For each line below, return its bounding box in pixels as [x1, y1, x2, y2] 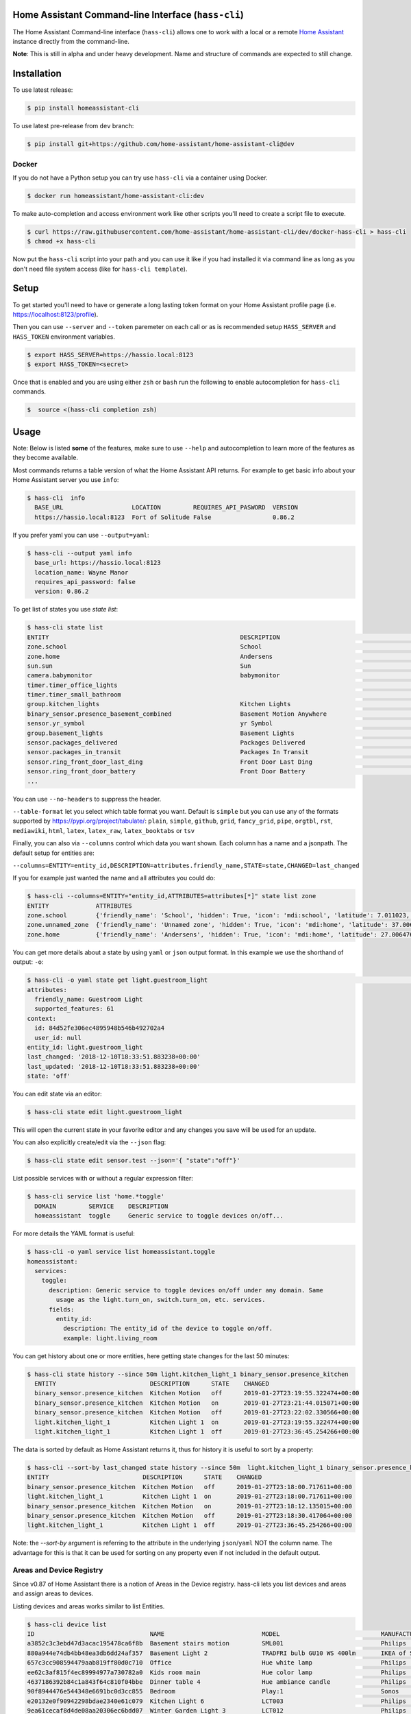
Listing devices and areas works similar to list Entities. [12, 1602, 165, 1610]
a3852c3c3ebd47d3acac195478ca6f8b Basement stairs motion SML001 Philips [27, 1639, 407, 1647]
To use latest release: [12, 86, 73, 94]
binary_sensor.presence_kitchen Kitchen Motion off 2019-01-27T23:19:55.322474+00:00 [34, 1389, 360, 1397]
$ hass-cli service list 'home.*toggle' [27, 1193, 164, 1200]
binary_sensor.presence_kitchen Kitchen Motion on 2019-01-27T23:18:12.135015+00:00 [27, 1502, 353, 1510]
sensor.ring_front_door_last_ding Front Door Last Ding [27, 758, 313, 766]
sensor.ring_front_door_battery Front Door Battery [27, 768, 306, 775]
